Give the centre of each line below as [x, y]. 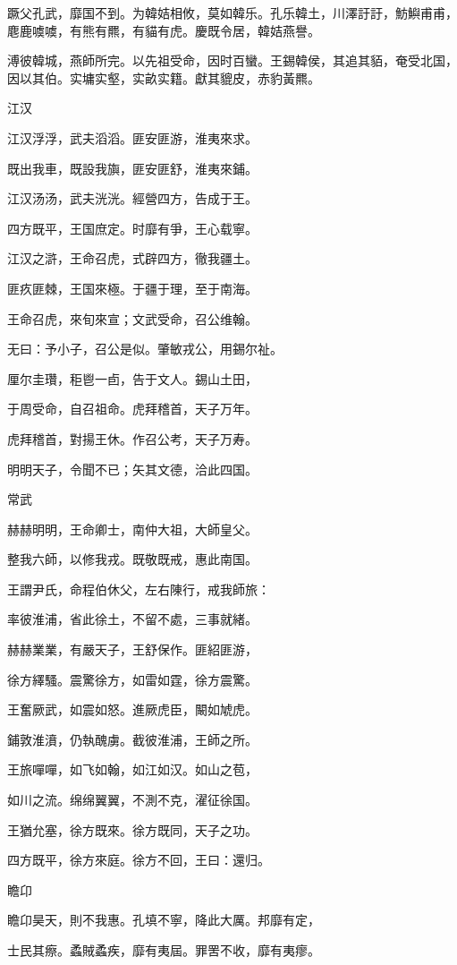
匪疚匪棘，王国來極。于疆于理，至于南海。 [132, 288]
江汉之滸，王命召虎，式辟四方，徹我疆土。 [132, 258]
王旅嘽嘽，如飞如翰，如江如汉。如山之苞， [132, 769]
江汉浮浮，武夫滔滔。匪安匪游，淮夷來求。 [132, 137]
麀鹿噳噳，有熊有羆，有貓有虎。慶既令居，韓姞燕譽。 [164, 30]
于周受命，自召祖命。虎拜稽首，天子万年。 [132, 409]
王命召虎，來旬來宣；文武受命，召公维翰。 [132, 318]
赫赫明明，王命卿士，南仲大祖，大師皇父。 [132, 529]
